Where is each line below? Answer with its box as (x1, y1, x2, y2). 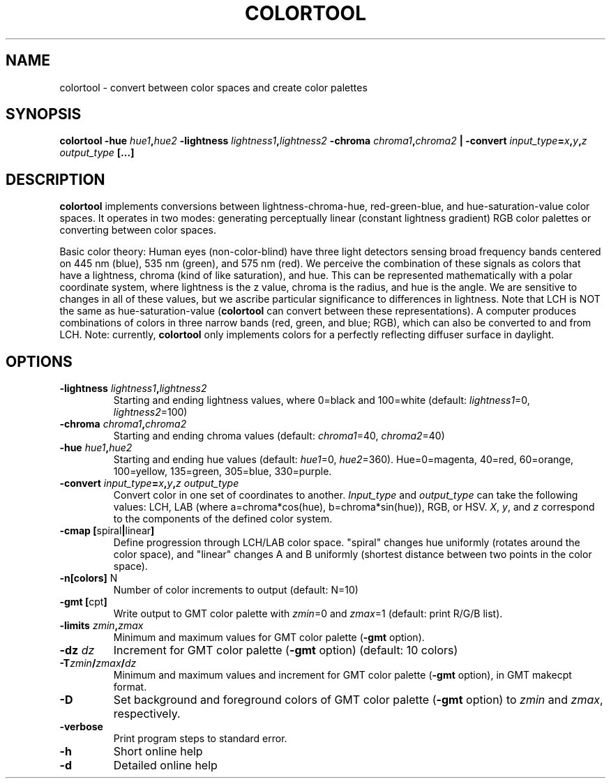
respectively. (113, 707, 181, 721)
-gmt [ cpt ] (59, 596, 107, 608)
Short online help (113, 744, 203, 759)
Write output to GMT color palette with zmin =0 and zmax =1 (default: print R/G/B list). (113, 608, 503, 620)
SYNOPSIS (6, 105, 82, 123)
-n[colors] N (59, 572, 118, 585)
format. (113, 681, 147, 693)
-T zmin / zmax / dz (59, 657, 137, 670)
